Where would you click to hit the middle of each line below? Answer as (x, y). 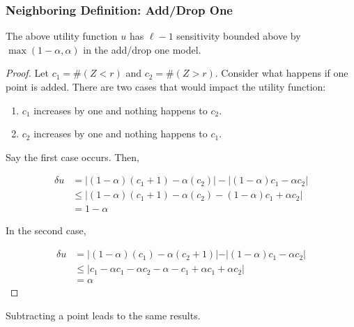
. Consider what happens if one (282, 73)
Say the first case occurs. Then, (73, 157)
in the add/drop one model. (142, 49)
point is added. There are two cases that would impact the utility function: (166, 86)
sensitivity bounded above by (239, 36)
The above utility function (62, 36)
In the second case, (46, 230)
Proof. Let (27, 73)
